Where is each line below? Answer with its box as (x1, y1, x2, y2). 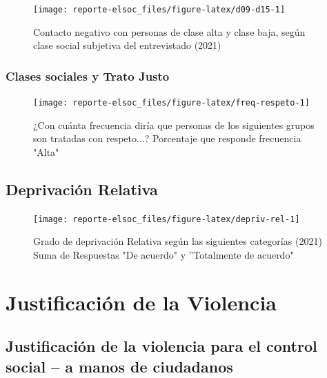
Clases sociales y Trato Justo (6, 67, 170, 84)
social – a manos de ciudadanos (6, 355, 233, 377)
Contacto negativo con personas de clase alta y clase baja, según (33, 24, 306, 39)
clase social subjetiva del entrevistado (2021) (33, 38, 221, 52)
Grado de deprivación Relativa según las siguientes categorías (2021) (33, 234, 322, 248)
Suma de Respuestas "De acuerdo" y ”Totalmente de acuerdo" (33, 247, 294, 261)
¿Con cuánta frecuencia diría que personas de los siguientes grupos (33, 117, 315, 132)
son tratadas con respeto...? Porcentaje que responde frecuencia (33, 131, 301, 146)
